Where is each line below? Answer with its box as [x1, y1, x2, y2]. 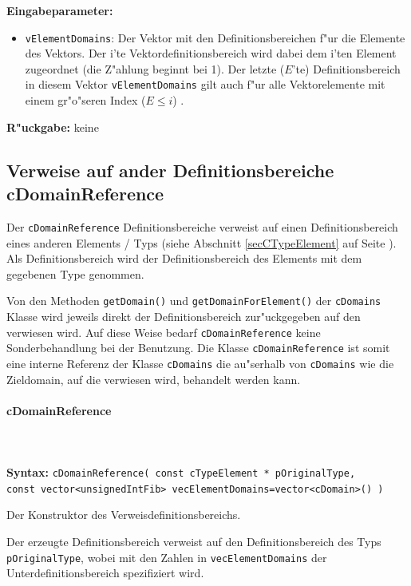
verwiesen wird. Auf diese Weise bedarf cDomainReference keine [6, 323, 321, 340]
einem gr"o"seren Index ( [25, 92, 146, 109]
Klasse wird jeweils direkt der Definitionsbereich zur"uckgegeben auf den [6, 307, 361, 324]
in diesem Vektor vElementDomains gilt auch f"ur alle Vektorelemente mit [25, 76, 385, 93]
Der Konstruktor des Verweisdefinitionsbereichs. [6, 506, 241, 523]
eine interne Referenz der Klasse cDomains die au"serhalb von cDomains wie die [6, 354, 394, 371]
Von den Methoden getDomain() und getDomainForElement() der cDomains [6, 292, 381, 309]
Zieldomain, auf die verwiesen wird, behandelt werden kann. [6, 370, 301, 387]
